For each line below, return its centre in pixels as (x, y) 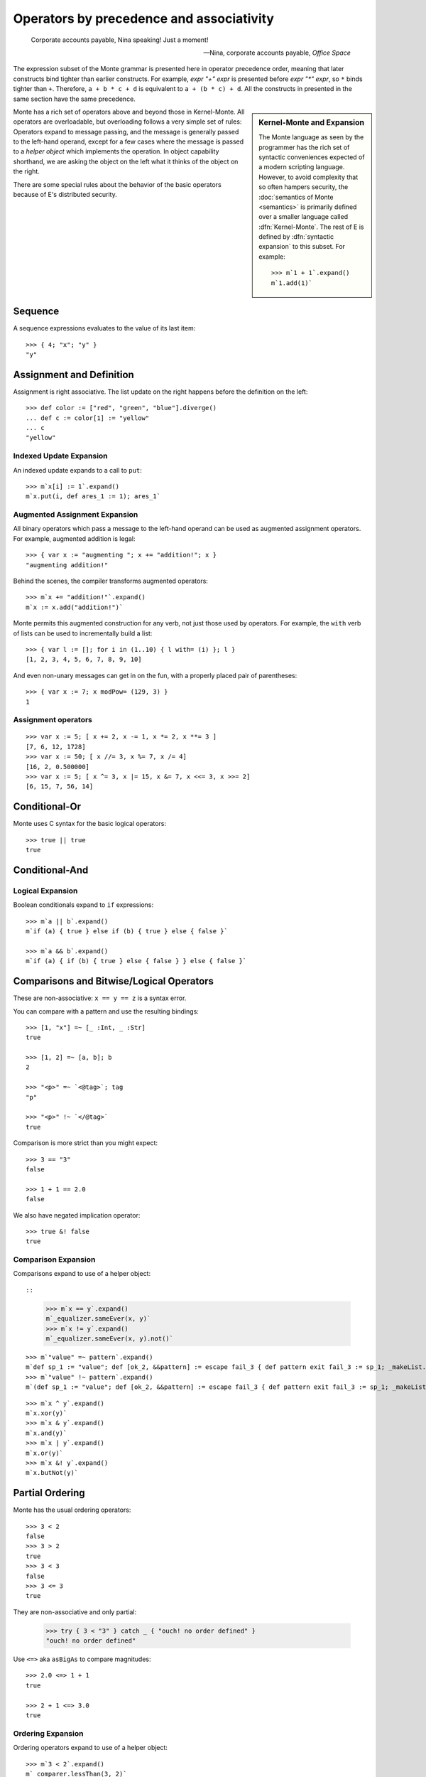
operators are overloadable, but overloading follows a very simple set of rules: (127, 122)
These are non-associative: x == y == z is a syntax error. (100, 998)
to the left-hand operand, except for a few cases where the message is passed (129, 141)
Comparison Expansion (54, 1260)
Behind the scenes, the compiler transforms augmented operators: (111, 581)
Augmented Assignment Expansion (76, 515)
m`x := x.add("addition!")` (75, 607)
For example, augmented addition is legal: (74, 538)
